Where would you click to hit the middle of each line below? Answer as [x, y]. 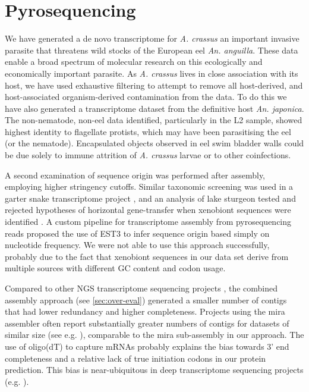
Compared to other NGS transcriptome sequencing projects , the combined [141, 288]
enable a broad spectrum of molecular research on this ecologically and [134, 62]
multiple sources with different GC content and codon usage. [115, 268]
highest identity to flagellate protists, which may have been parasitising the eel [148, 131]
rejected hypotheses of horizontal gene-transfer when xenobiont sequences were [148, 210]
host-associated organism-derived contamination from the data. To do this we [146, 97]
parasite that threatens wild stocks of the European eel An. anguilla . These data [152, 50]
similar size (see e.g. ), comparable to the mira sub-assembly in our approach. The [154, 335]
